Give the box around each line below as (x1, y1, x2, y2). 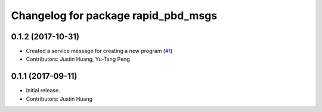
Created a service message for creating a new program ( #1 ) (26, 48, 173, 55)
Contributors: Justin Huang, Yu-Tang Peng (26, 55, 131, 63)
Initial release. (26, 87, 60, 94)
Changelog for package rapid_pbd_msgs (11, 9, 218, 22)
